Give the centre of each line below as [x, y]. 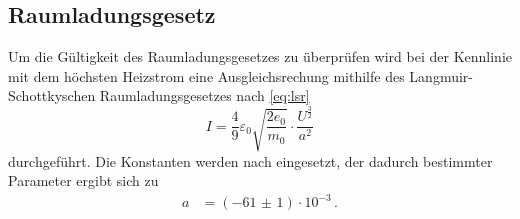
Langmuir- [441, 75]
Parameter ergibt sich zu [83, 180]
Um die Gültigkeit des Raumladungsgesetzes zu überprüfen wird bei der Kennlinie [260, 56]
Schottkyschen [52, 95]
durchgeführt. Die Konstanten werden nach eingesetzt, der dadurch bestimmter [250, 160]
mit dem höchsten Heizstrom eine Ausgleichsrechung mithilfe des [206, 75]
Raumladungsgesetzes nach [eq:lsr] [204, 95]
